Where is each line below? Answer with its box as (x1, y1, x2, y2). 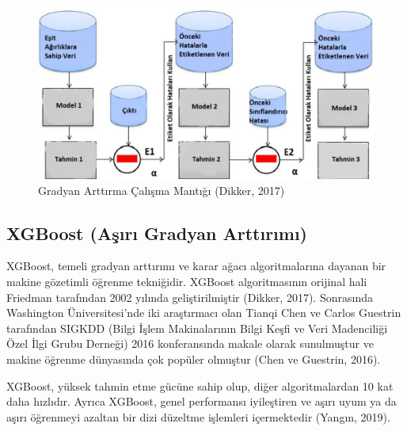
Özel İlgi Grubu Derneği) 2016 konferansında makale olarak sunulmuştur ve (6, 335, 374, 352)
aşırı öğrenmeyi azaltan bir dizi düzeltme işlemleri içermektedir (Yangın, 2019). (6, 408, 390, 425)
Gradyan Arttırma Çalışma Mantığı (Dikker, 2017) (38, 181, 285, 198)
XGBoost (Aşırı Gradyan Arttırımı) (6, 220, 307, 245)
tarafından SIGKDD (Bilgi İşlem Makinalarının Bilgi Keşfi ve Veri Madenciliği (6, 319, 388, 336)
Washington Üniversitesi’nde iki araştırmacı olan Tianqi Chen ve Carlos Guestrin (6, 304, 401, 321)
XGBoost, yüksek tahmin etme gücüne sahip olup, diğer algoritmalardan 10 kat (6, 377, 394, 394)
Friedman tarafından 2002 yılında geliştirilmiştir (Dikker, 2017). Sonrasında (6, 288, 373, 305)
